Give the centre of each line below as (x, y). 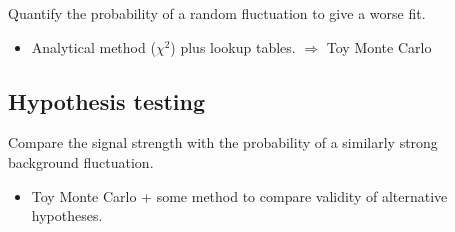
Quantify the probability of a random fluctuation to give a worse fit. (217, 13)
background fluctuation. (81, 161)
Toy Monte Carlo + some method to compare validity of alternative (239, 195)
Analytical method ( (93, 46)
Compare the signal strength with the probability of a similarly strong (223, 142)
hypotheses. (67, 215)
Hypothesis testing (107, 100)
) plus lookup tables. (233, 46)
